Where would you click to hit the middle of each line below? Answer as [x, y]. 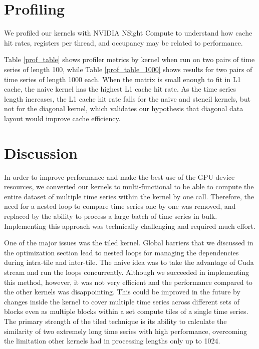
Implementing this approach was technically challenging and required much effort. [130, 226]
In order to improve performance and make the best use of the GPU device [119, 177]
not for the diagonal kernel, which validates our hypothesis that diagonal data [124, 108]
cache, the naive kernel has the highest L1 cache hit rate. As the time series [120, 89]
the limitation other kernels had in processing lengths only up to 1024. [112, 341]
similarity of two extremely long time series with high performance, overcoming [125, 331]
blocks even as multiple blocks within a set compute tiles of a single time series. [126, 311]
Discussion [41, 152]
